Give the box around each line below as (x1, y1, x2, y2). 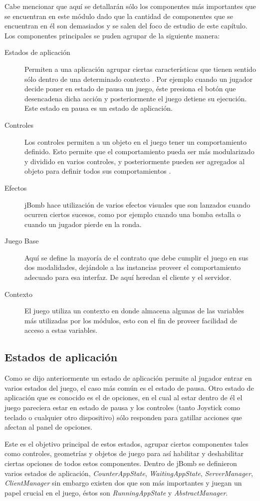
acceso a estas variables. (24, 325, 98, 335)
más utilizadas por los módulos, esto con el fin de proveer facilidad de (24, 315, 237, 325)
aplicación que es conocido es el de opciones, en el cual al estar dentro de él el (4, 392, 243, 403)
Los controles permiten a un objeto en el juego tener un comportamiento (24, 136, 247, 147)
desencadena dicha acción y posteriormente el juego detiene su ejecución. (24, 93, 247, 103)
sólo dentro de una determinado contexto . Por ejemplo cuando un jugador (24, 73, 253, 84)
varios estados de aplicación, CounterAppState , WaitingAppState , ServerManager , (4, 468, 253, 478)
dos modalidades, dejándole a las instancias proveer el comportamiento (24, 262, 241, 272)
